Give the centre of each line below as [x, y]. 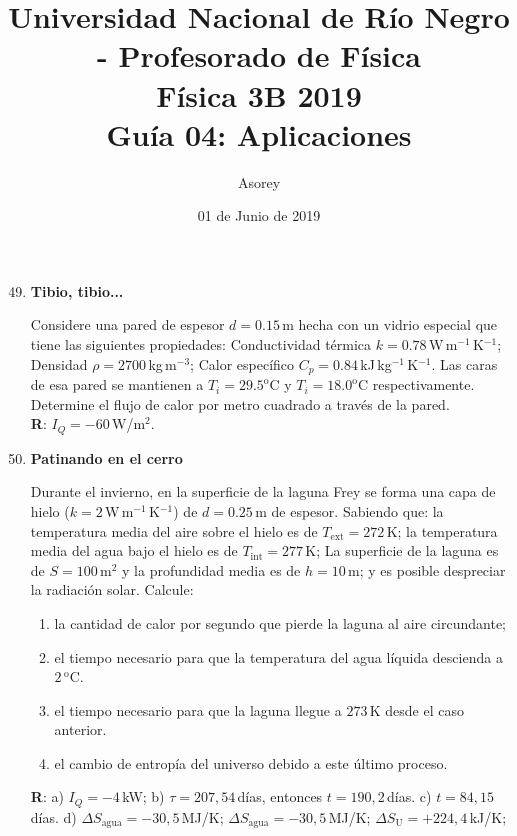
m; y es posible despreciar [427, 569]
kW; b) [143, 796]
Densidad [59, 363]
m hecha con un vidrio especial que [390, 324]
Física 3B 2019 [259, 94]
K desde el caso [416, 709]
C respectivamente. [416, 384]
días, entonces [280, 796]
